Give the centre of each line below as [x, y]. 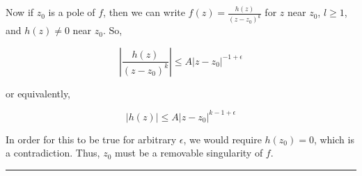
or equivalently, [38, 93]
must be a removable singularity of [189, 153]
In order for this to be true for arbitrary [91, 139]
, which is [334, 139]
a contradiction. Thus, [53, 153]
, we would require [222, 139]
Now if [20, 12]
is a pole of [72, 12]
